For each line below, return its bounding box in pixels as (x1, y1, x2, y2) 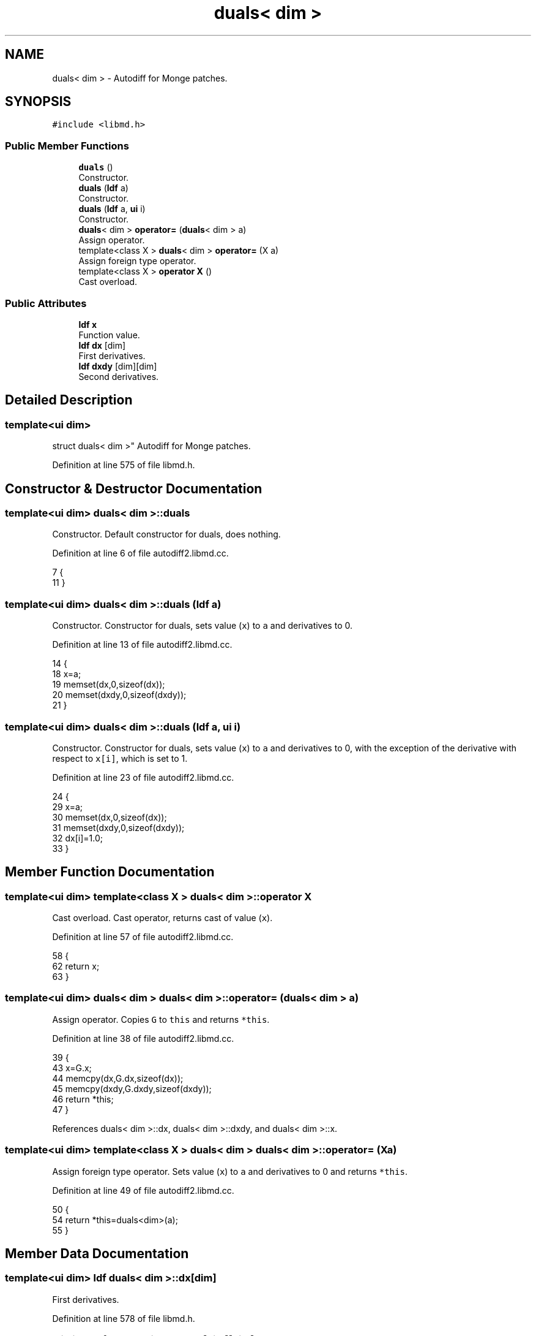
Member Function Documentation (5, 864, 215, 880)
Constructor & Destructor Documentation (5, 480, 262, 496)
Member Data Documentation (5, 1246, 189, 1262)
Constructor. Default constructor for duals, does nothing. (52, 529, 281, 540)
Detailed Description (5, 392, 133, 408)
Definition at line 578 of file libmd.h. (52, 1313, 195, 1324)
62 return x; (52, 961, 100, 972)
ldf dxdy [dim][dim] (78, 360, 157, 371)
